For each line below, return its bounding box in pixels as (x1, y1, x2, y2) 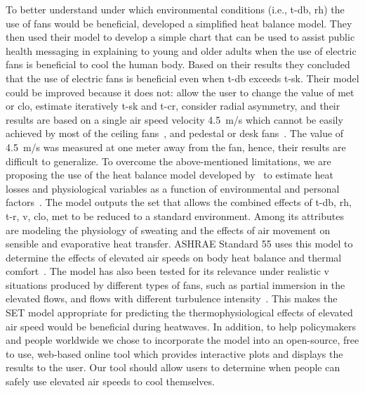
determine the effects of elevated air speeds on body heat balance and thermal (6, 250, 342, 264)
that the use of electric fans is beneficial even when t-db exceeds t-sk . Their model (6, 70, 359, 85)
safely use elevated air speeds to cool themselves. (6, 374, 215, 389)
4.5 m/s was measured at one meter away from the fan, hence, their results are (6, 139, 346, 154)
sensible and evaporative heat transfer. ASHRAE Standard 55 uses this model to (6, 236, 353, 251)
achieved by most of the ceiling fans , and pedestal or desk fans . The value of (6, 126, 344, 141)
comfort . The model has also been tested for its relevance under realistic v (6, 264, 330, 278)
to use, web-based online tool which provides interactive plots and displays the (6, 346, 343, 361)
